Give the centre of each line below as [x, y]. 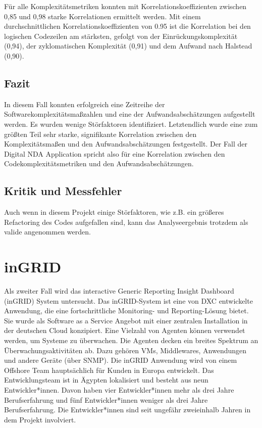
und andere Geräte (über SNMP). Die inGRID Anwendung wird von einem [121, 360]
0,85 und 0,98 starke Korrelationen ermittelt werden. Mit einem [102, 16]
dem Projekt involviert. [40, 419]
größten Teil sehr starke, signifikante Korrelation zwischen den [100, 134]
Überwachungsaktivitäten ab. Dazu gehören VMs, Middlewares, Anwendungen [125, 350]
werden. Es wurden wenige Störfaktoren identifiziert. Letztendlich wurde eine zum [131, 124]
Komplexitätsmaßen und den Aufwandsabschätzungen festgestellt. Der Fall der [126, 144]
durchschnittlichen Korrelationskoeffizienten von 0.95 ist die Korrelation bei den [127, 26]
